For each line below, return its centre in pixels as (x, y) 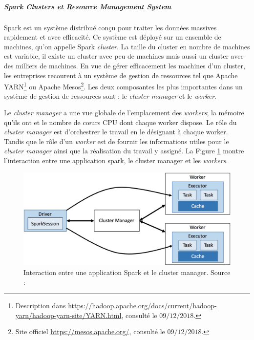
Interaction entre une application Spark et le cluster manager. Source (127, 272)
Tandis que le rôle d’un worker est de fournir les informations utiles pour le (116, 141)
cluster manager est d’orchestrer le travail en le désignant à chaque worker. (116, 132)
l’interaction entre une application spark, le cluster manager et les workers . (116, 160)
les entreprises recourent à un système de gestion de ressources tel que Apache (121, 75)
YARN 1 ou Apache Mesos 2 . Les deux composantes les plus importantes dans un (123, 86)
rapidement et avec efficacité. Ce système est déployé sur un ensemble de (113, 37)
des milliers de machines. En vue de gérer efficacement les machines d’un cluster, (125, 65)
